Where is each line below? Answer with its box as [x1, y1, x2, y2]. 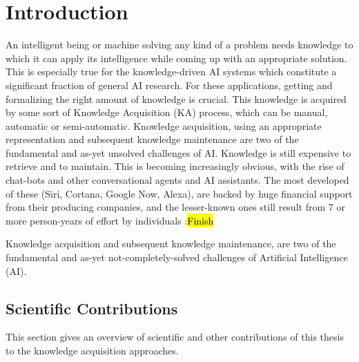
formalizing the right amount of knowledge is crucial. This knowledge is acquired [6, 91, 347, 106]
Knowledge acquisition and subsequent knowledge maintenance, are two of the [6, 236, 336, 251]
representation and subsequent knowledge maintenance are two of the [6, 132, 299, 146]
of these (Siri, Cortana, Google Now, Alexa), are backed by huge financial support [6, 186, 353, 200]
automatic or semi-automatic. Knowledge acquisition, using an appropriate [6, 118, 322, 133]
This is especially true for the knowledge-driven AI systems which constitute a [6, 64, 337, 79]
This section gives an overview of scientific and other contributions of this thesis [6, 330, 344, 344]
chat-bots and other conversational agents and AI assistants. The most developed [6, 173, 349, 187]
